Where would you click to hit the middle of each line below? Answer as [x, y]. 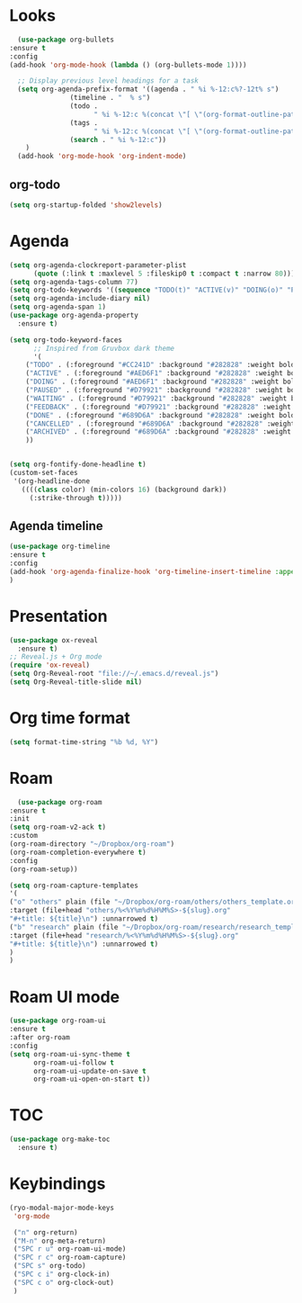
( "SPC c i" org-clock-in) [62, 1274]
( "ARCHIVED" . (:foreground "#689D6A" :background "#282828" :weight [159, 432]
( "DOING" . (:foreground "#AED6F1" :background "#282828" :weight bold [162, 382]
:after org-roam [40, 1038]
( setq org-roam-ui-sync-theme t [70, 1054]
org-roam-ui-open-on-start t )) [92, 1079]
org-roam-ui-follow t [74, 1063]
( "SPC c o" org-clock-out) [64, 1282]
